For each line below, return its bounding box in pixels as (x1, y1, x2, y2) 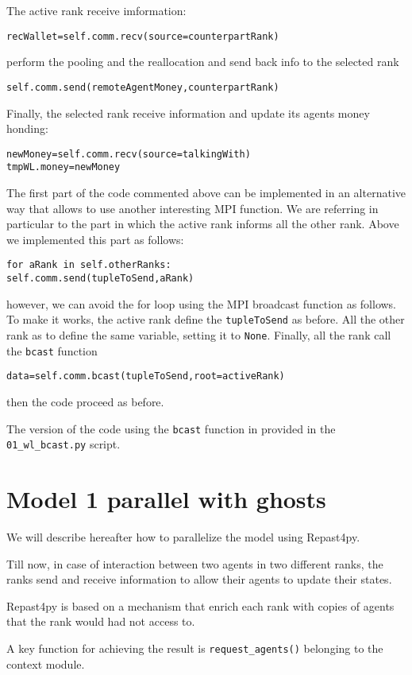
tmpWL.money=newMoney (6, 161, 121, 173)
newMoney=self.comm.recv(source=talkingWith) (6, 148, 251, 160)
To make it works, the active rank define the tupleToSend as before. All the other (6, 311, 405, 328)
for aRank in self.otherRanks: (6, 259, 171, 271)
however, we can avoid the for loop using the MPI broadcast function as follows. (6, 295, 397, 312)
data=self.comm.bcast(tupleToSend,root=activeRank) (6, 370, 285, 382)
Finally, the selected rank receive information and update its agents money (6, 104, 370, 121)
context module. (6, 655, 85, 672)
